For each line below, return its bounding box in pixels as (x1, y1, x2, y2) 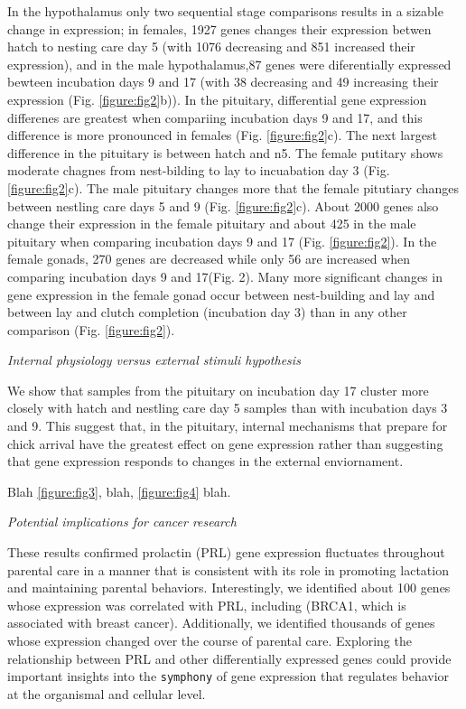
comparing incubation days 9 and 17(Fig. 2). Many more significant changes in (7, 266, 443, 285)
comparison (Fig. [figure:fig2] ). (7, 320, 175, 339)
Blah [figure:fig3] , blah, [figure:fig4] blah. (7, 481, 231, 500)
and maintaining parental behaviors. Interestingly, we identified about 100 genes (7, 578, 451, 597)
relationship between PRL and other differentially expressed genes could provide (7, 648, 452, 667)
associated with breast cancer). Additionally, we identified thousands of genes (7, 613, 435, 632)
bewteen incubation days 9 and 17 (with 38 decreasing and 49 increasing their (7, 72, 439, 91)
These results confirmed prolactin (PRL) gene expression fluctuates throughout (7, 543, 445, 562)
